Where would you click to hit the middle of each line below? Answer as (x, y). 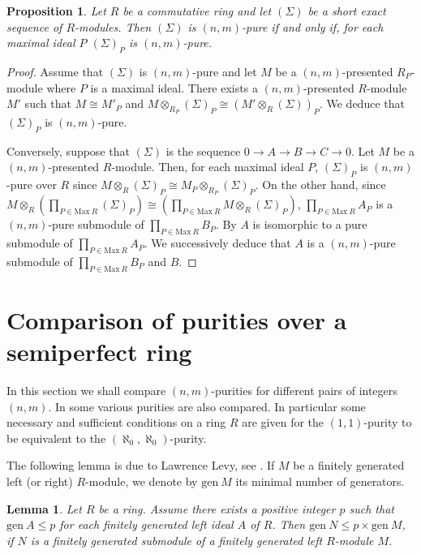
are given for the (283, 422)
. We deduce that (362, 103)
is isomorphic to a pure (310, 224)
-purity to (388, 422)
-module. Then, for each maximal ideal (208, 167)
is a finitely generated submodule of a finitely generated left (176, 540)
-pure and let (225, 71)
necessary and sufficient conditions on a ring (116, 422)
